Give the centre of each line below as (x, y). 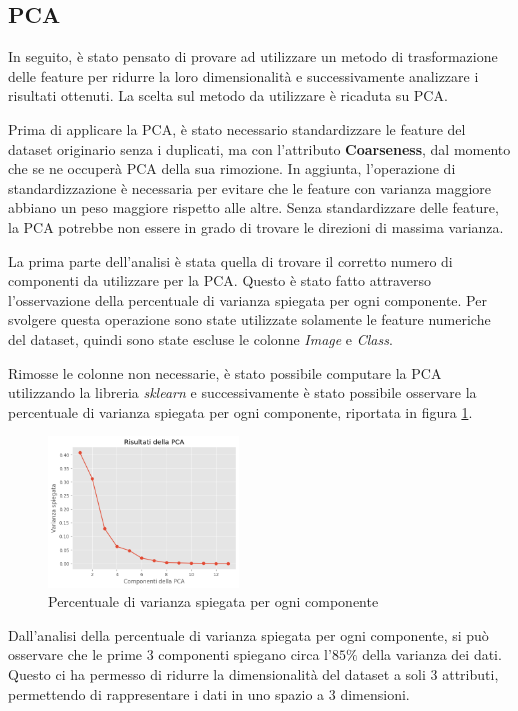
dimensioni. (375, 693)
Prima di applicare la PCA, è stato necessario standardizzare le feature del (237, 128)
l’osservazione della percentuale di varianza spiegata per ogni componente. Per (247, 299)
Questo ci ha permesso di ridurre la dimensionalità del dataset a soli (217, 673)
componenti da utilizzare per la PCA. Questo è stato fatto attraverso (219, 280)
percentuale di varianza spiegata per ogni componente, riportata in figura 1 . (240, 411)
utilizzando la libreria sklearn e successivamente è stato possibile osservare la (242, 392)
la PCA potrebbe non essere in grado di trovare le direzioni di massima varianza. (256, 226)
